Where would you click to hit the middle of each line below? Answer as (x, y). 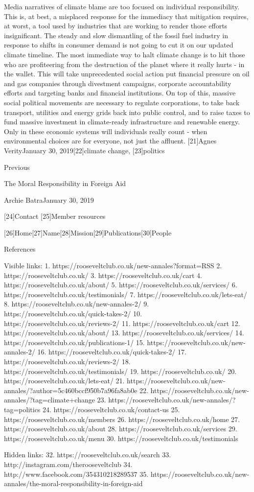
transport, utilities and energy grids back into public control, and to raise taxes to (127, 112)
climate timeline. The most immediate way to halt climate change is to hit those (125, 54)
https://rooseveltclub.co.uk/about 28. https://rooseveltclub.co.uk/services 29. (121, 429)
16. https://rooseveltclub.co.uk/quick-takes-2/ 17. (112, 352)
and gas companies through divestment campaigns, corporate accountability (118, 83)
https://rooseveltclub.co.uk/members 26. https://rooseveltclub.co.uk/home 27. (122, 419)
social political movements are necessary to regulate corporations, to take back (122, 102)
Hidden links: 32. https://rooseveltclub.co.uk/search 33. (88, 455)
